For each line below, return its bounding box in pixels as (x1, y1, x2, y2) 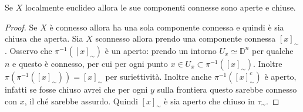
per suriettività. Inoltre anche (105, 70, 212, 82)
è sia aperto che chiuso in (164, 94, 255, 107)
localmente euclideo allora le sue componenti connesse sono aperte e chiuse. (25, 1, 296, 13)
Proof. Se (5, 21, 38, 33)
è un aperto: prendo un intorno (105, 44, 217, 56)
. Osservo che (5, 44, 52, 56)
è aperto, (264, 70, 297, 82)
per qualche (252, 44, 294, 56)
